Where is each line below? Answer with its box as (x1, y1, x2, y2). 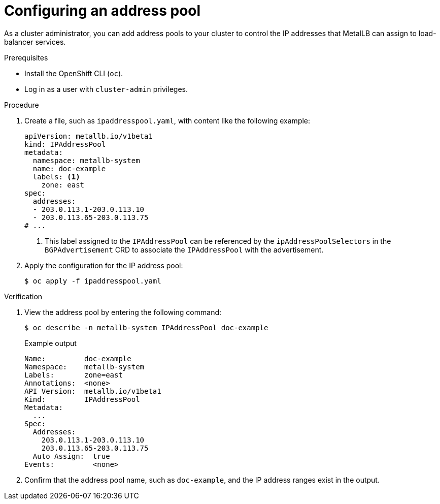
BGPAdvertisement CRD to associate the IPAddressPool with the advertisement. (45, 245, 324, 254)
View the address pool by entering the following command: (24, 307, 222, 317)
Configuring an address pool (4, 2, 201, 19)
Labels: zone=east (24, 370, 123, 379)
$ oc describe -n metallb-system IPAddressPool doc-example (24, 323, 268, 332)
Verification (4, 292, 43, 301)
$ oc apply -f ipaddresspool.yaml (24, 276, 161, 285)
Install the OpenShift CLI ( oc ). (24, 69, 123, 78)
